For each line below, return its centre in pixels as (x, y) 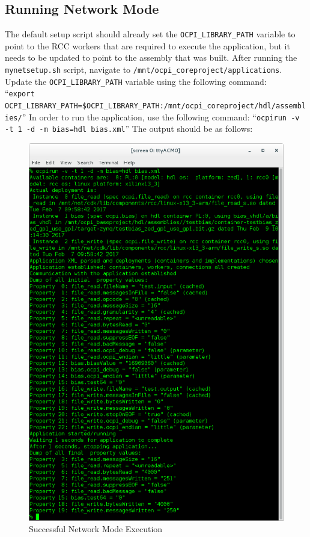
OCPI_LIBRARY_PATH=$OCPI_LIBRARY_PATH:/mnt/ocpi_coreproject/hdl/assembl (156, 106)
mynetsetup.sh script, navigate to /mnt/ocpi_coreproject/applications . (144, 70)
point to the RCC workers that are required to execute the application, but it (147, 45)
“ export (20, 93)
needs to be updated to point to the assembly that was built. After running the (151, 57)
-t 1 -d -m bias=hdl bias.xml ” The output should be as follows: (129, 129)
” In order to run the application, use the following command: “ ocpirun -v (161, 116)
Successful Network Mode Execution (96, 529)
